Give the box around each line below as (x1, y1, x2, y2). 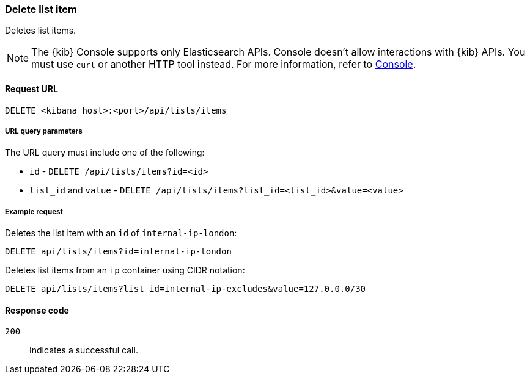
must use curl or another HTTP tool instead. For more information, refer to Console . (31, 58, 416, 71)
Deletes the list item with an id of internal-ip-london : (5, 228, 237, 239)
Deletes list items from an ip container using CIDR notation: (5, 265, 245, 276)
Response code (5, 305, 69, 316)
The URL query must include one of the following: (5, 147, 205, 158)
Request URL (5, 83, 58, 94)
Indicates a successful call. (29, 345, 138, 356)
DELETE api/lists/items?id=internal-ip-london (5, 247, 232, 257)
